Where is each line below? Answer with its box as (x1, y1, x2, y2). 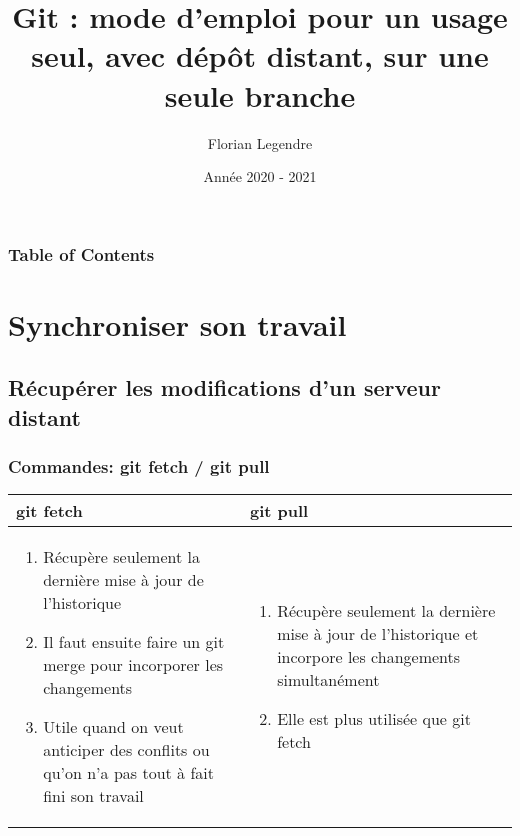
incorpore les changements (277, 645, 461, 669)
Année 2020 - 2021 (203, 166, 317, 187)
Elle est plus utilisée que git (277, 707, 471, 731)
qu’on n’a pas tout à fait (43, 761, 214, 785)
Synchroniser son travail (8, 303, 347, 344)
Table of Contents (8, 241, 155, 266)
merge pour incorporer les (43, 653, 224, 677)
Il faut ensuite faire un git (43, 630, 225, 654)
